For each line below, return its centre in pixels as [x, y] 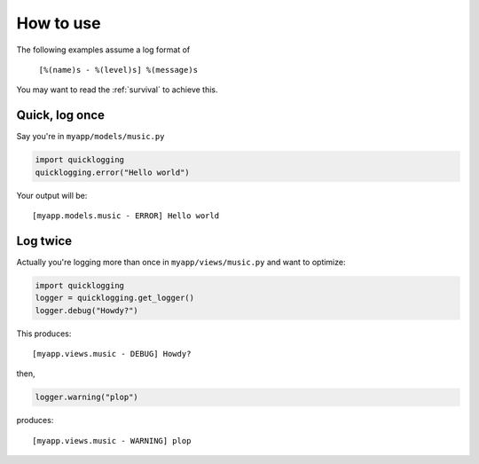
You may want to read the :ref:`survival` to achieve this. [117, 90]
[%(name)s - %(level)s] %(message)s [118, 70]
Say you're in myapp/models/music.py [90, 137]
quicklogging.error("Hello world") [112, 172]
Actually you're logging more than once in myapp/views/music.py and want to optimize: [181, 262]
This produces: [44, 334]
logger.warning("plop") [87, 397]
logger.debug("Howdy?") [87, 310]
